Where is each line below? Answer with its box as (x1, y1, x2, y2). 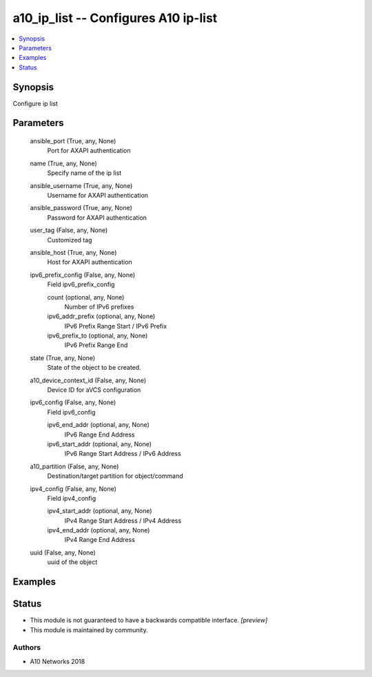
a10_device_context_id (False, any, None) (30, 376, 147, 384)
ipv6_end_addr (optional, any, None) (47, 421, 149, 429)
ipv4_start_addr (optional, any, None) (47, 507, 152, 515)
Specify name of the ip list (47, 169, 122, 177)
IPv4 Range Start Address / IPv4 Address (64, 517, 182, 525)
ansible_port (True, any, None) (30, 137, 116, 145)
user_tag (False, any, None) (30, 226, 108, 234)
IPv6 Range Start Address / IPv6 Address (64, 450, 182, 458)
